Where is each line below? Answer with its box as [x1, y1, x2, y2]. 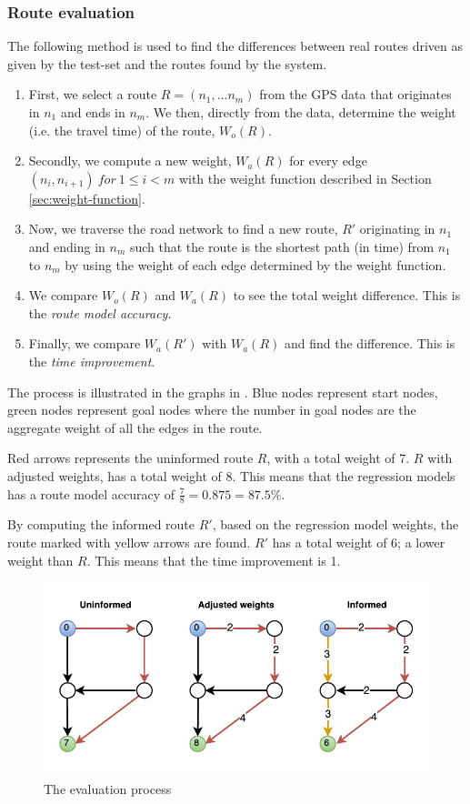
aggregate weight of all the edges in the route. [7, 417, 263, 437]
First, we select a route [28, 85, 157, 104]
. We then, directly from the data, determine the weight [145, 103, 456, 121]
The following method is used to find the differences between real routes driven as [7, 36, 464, 55]
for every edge [289, 151, 367, 170]
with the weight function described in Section [178, 168, 432, 187]
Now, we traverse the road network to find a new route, [28, 219, 338, 238]
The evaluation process [44, 779, 172, 798]
